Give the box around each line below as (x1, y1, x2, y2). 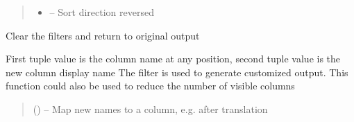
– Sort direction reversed (49, 5, 154, 19)
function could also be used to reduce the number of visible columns (6, 78, 295, 93)
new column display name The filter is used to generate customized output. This (6, 64, 348, 79)
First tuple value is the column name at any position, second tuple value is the (6, 51, 341, 66)
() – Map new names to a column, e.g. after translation (33, 101, 268, 116)
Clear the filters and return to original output (6, 28, 200, 42)
